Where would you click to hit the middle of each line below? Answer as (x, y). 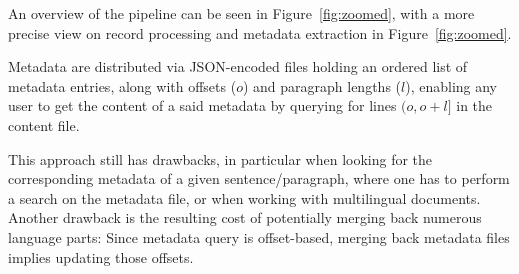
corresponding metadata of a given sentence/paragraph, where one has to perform (259, 178)
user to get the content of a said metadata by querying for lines (202, 105)
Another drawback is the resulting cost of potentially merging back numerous (245, 217)
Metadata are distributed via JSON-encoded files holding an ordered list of (238, 66)
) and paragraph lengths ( (322, 85)
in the (474, 105)
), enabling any (451, 85)
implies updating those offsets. (101, 256)
